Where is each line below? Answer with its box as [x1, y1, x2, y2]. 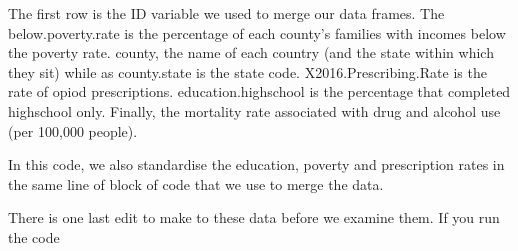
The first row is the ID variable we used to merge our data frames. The [8, 3, 445, 23]
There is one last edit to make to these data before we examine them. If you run [8, 207, 500, 228]
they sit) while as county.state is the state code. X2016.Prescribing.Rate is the [8, 61, 487, 82]
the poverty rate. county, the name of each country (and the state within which [8, 42, 494, 63]
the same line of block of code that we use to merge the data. [8, 173, 384, 194]
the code [8, 226, 60, 247]
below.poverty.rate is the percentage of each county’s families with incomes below [8, 22, 506, 43]
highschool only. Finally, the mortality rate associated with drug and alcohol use [8, 100, 501, 121]
